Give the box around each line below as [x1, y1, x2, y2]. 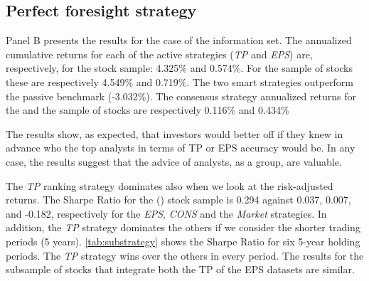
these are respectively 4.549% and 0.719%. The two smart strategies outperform [6, 74, 354, 89]
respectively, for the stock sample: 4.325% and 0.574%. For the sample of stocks [6, 60, 353, 75]
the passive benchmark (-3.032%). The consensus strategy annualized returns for [6, 88, 357, 103]
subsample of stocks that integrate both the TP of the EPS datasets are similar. [6, 262, 355, 277]
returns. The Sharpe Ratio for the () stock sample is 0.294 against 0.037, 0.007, [6, 192, 351, 207]
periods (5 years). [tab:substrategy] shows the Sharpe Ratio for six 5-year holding [6, 233, 360, 248]
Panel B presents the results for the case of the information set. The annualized [6, 33, 352, 48]
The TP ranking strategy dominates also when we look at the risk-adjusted [6, 178, 333, 193]
